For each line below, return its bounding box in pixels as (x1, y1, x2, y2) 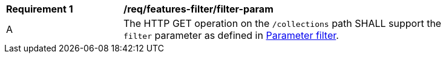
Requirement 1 (6, 3, 73, 15)
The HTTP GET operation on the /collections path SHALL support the (123, 17, 442, 29)
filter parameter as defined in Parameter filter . (123, 29, 339, 41)
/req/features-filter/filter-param (123, 3, 274, 15)
